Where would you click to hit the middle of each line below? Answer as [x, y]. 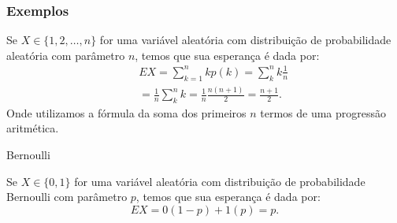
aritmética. [33, 128]
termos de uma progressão [323, 112]
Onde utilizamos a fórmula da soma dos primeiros [126, 112]
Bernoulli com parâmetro [67, 197]
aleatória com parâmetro [66, 55]
